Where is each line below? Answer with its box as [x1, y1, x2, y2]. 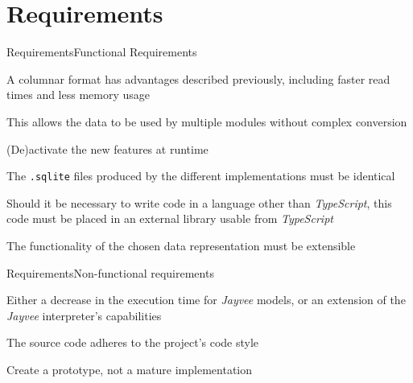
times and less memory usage [6, 86, 151, 103]
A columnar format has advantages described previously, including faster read [6, 70, 390, 87]
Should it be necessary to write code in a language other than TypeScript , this [6, 194, 392, 211]
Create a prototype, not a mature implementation [6, 360, 253, 377]
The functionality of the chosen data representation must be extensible [6, 237, 356, 253]
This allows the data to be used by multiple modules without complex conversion [6, 113, 407, 130]
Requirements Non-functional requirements [6, 264, 214, 281]
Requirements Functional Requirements [6, 43, 197, 60]
